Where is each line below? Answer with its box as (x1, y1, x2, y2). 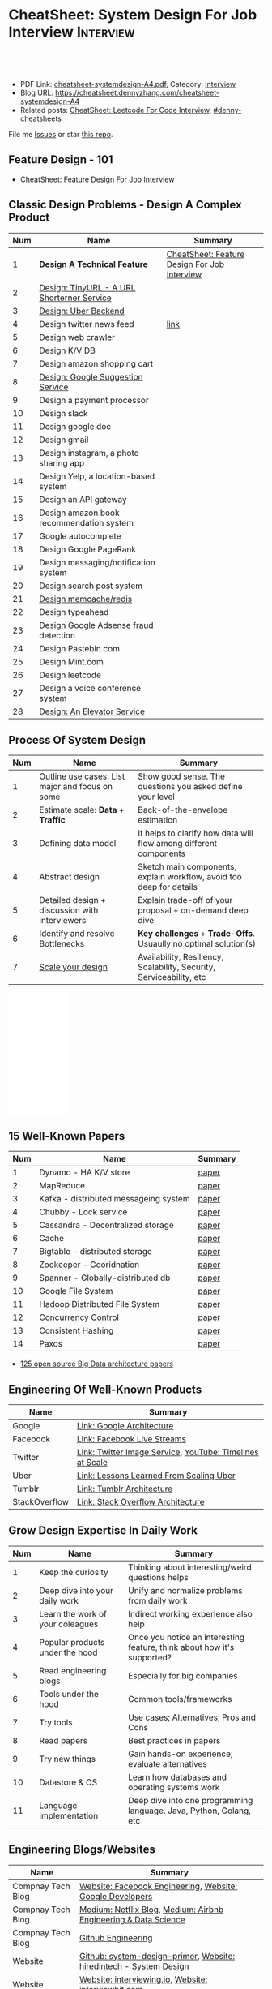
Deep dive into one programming (128, 1794, 253, 1806)
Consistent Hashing (39, 1325, 114, 1336)
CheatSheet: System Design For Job (8, 6, 257, 24)
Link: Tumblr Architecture (76, 1483, 173, 1494)
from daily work (128, 1595, 188, 1606)
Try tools (39, 1716, 73, 1728)
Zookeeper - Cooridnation (39, 1259, 140, 1270)
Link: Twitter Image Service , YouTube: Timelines (76, 1446, 259, 1458)
